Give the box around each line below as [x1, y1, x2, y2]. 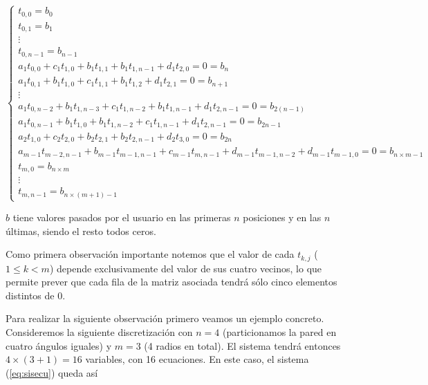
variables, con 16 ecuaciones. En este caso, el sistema [85, 352, 309, 366]
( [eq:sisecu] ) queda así [6, 365, 98, 379]
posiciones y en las [243, 210, 322, 225]
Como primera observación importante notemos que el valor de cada [6, 247, 295, 261]
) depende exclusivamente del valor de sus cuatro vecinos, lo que [49, 261, 322, 275]
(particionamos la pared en [223, 325, 337, 339]
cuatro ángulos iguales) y [6, 338, 112, 353]
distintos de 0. [6, 288, 66, 302]
